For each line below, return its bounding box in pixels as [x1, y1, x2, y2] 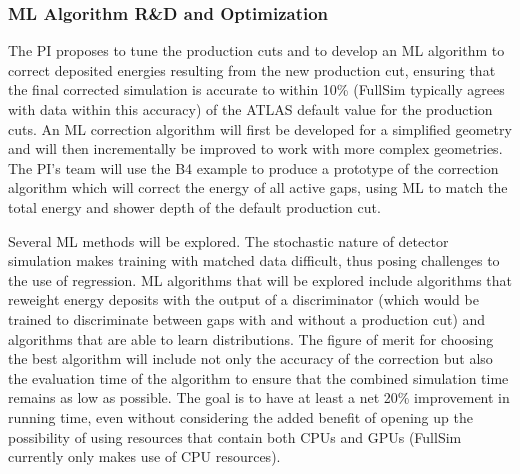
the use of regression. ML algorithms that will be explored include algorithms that [8, 269, 513, 290]
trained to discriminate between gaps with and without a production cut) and [8, 308, 486, 329]
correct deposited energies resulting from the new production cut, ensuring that [8, 59, 496, 80]
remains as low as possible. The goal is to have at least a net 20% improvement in [8, 387, 510, 408]
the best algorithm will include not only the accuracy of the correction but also [8, 348, 493, 369]
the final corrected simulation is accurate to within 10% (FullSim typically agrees [8, 79, 505, 100]
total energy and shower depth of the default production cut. [8, 196, 381, 217]
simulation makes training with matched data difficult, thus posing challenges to [8, 250, 500, 271]
